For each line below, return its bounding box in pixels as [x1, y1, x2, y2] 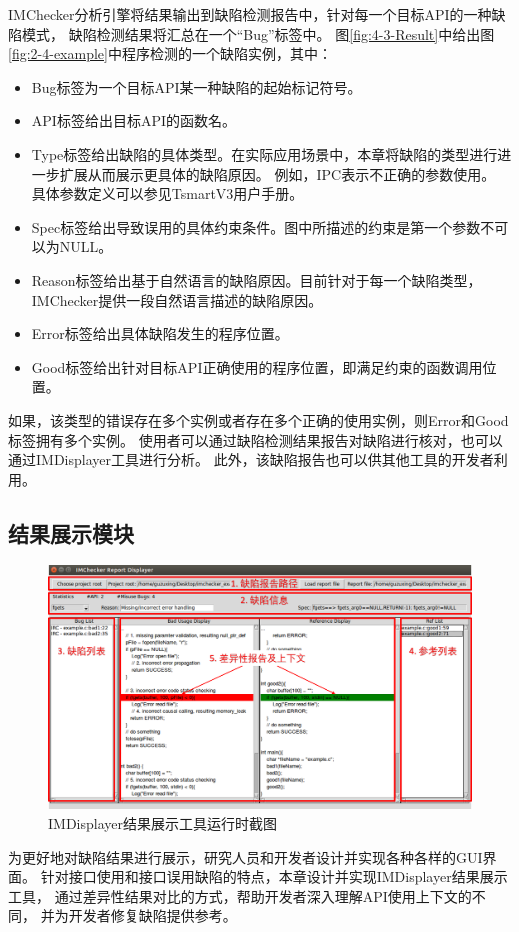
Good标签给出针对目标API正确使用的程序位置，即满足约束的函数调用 [31, 356, 483, 377]
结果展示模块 [8, 517, 134, 548]
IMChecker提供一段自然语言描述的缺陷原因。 [31, 289, 323, 310]
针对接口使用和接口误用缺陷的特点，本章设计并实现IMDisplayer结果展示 [40, 866, 508, 887]
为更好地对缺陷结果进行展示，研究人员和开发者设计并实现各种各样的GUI [8, 846, 483, 867]
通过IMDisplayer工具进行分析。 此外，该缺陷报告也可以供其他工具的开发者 [8, 449, 494, 470]
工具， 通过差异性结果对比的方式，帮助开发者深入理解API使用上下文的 [8, 885, 472, 906]
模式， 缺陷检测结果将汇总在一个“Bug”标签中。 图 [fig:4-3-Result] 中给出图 [21, 23, 495, 44]
